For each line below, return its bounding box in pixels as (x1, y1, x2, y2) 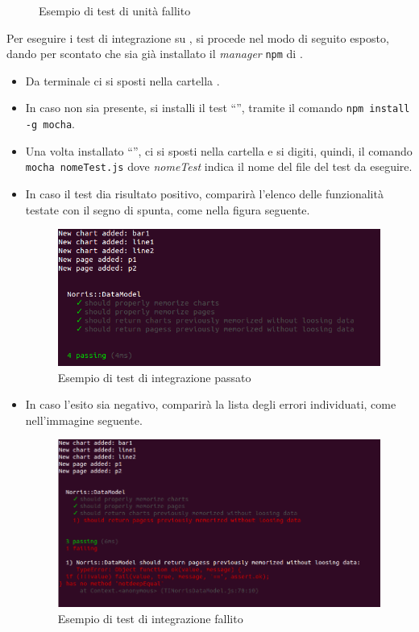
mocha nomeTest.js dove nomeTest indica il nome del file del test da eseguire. (25, 158, 413, 175)
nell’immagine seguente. (25, 411, 143, 428)
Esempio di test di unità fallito (39, 2, 191, 19)
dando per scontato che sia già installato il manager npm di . (6, 45, 303, 62)
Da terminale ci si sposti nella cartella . (25, 72, 220, 89)
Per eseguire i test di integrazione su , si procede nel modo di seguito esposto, (6, 29, 389, 46)
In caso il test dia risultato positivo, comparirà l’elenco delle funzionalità (25, 185, 384, 202)
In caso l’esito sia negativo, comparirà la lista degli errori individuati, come (25, 396, 396, 413)
